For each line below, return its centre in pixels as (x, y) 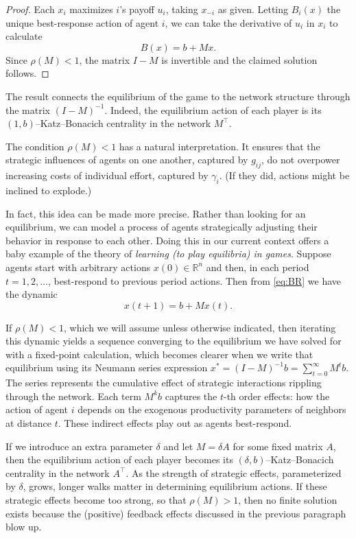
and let (178, 446)
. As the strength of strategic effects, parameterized (234, 472)
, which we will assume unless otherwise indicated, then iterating (200, 327)
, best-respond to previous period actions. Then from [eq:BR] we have (194, 280)
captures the (191, 396)
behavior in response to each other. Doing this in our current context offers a (167, 240)
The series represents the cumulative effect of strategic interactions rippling (164, 383)
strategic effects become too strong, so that (96, 500)
